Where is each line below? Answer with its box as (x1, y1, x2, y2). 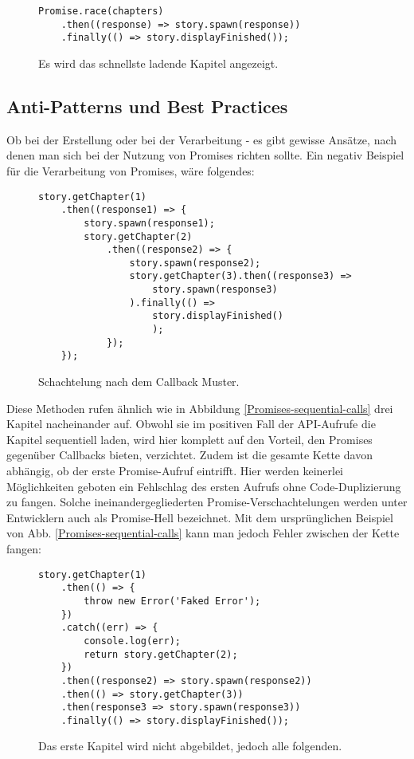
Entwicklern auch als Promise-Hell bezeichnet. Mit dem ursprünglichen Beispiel (6, 509, 393, 525)
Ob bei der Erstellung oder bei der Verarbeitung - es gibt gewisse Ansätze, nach (6, 131, 397, 147)
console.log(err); (84, 635, 181, 647)
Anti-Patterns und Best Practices (6, 93, 288, 118)
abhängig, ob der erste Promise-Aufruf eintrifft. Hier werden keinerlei (6, 462, 344, 479)
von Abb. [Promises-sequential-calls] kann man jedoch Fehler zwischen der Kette (6, 525, 400, 541)
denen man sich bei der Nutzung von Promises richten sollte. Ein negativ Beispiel (6, 147, 404, 163)
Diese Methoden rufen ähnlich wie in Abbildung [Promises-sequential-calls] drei (6, 399, 393, 416)
